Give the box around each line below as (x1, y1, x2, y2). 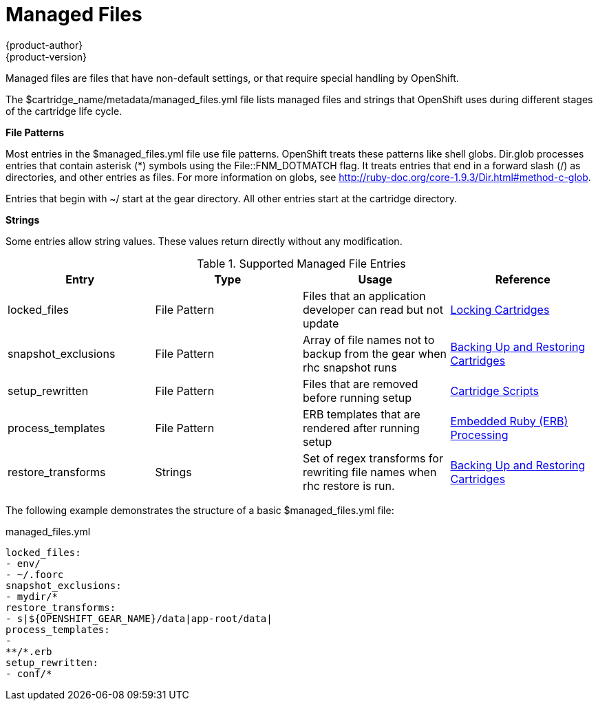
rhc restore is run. (303, 478, 395, 493)
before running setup (303, 390, 412, 405)
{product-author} (6, 39, 83, 51)
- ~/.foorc (6, 568, 64, 580)
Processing (450, 427, 509, 442)
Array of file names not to (303, 332, 435, 347)
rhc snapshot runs (303, 360, 397, 374)
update (303, 316, 339, 330)
